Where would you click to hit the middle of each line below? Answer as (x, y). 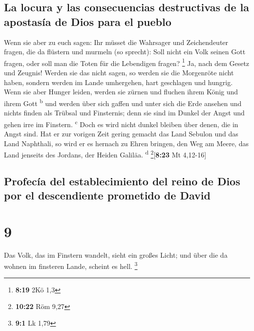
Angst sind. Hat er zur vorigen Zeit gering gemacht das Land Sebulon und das (121, 133)
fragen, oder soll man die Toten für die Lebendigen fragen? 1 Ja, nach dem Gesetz (127, 62)
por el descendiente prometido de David (107, 195)
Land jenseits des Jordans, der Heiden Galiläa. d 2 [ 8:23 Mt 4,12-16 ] (105, 154)
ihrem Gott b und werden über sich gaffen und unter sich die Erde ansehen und (123, 102)
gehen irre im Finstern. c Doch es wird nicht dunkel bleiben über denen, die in (121, 123)
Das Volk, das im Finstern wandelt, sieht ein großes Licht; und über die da (116, 254)
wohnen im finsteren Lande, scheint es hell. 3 (71, 265)
